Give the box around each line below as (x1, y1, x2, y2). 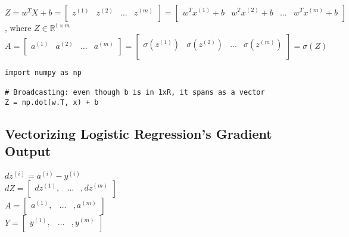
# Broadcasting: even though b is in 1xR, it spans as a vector (5, 88, 265, 96)
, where (5, 21, 32, 33)
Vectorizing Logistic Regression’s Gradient (5, 124, 272, 142)
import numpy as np (5, 68, 82, 77)
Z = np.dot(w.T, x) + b (5, 98, 99, 107)
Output (5, 142, 51, 160)
